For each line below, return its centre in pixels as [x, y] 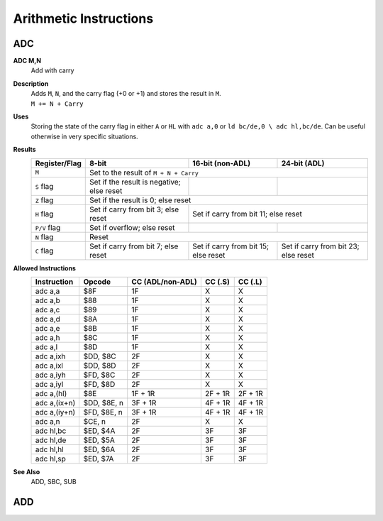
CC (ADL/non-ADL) [165, 282]
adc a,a [48, 291]
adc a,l [46, 346]
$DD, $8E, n [104, 402]
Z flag [44, 200]
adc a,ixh [50, 356]
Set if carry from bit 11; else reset [248, 214]
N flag [44, 236]
